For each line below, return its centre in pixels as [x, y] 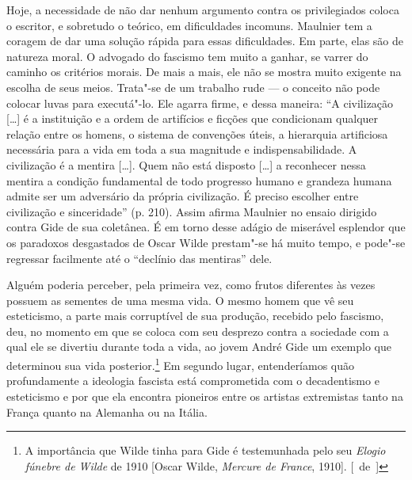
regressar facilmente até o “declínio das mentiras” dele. [139, 258]
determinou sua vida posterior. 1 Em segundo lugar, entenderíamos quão [181, 364]
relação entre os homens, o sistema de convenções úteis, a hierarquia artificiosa [197, 133]
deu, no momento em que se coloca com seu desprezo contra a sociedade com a [198, 331]
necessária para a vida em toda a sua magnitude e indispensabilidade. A [182, 149]
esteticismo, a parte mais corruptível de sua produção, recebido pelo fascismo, [195, 316]
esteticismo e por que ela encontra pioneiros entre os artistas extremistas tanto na [205, 396]
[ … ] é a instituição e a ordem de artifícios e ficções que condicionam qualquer [193, 118]
